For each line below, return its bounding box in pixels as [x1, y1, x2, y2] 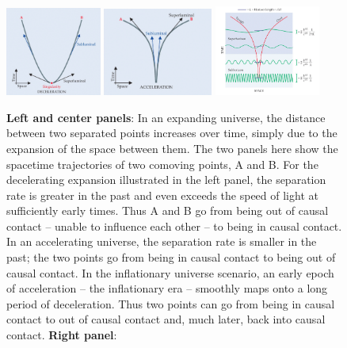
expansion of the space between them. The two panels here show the [6, 140, 338, 156]
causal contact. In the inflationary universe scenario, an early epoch [6, 264, 334, 281]
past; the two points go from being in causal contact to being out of [6, 249, 336, 266]
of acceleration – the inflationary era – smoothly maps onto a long [6, 280, 328, 296]
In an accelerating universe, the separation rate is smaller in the [6, 233, 317, 250]
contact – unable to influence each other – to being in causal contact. [6, 217, 342, 234]
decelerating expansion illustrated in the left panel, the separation [6, 171, 326, 188]
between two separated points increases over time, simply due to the [6, 124, 337, 141]
